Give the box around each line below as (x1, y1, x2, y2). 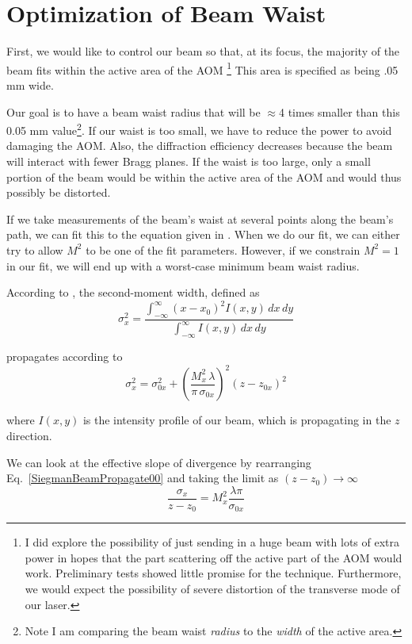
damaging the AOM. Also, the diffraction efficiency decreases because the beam (6, 137, 393, 154)
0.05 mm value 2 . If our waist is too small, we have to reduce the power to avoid (6, 120, 392, 138)
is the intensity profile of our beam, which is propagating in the (82, 412, 391, 428)
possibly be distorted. (6, 184, 111, 201)
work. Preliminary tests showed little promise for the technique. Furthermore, (25, 565, 402, 581)
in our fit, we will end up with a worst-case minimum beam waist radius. (6, 257, 360, 274)
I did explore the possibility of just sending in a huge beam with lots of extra (25, 534, 400, 550)
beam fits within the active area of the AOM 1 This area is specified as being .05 (6, 59, 399, 78)
